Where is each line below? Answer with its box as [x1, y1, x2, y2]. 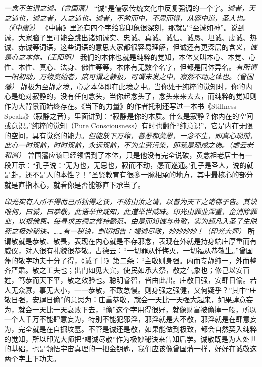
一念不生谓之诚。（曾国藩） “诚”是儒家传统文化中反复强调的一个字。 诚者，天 [4, 3, 255, 13]
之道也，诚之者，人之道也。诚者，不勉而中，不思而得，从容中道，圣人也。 [4, 12, 250, 23]
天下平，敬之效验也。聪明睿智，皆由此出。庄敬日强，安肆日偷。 [39, 275, 250, 285]
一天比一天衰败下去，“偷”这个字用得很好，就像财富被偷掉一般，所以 [32, 304, 257, 314]
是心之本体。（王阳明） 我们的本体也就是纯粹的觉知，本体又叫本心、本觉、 [4, 51, 249, 62]
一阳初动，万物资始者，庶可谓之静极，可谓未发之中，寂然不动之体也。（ [4, 71, 239, 82]
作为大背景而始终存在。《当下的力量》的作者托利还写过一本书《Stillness [4, 100, 236, 111]
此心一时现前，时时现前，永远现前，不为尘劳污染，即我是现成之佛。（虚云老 [4, 140, 253, 150]
